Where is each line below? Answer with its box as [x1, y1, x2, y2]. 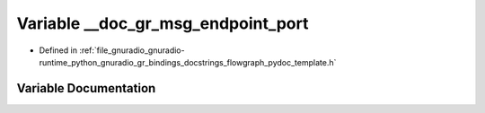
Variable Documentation [16, 81, 156, 96]
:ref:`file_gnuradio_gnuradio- [79, 45, 185, 56]
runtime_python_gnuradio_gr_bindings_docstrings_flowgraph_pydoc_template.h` [39, 56, 337, 67]
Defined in [39, 45, 78, 56]
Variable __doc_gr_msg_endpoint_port [16, 13, 309, 33]
